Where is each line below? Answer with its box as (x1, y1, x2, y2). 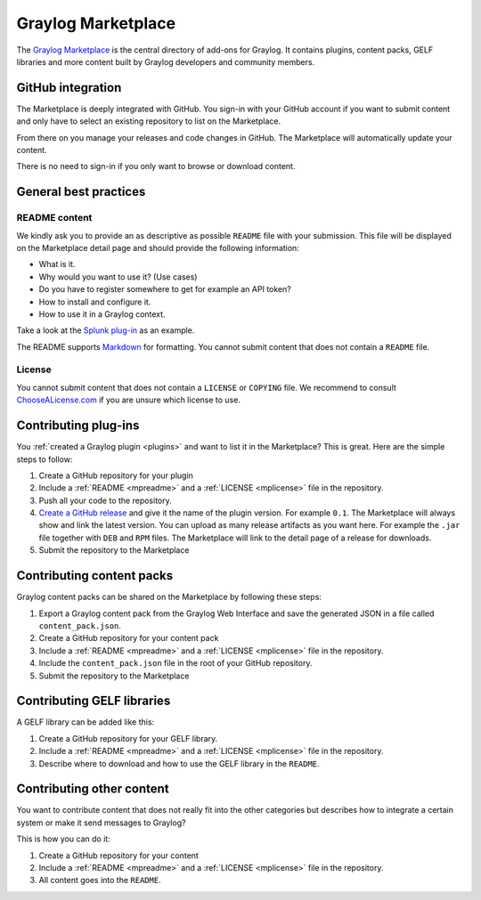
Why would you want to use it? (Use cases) (38, 272, 198, 282)
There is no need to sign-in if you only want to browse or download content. (16, 161, 296, 172)
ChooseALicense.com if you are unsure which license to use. (16, 394, 240, 405)
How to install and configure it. (38, 296, 151, 307)
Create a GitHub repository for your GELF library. (38, 733, 218, 743)
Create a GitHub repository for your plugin (38, 470, 193, 481)
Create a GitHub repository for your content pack (38, 633, 219, 644)
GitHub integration (16, 80, 122, 95)
